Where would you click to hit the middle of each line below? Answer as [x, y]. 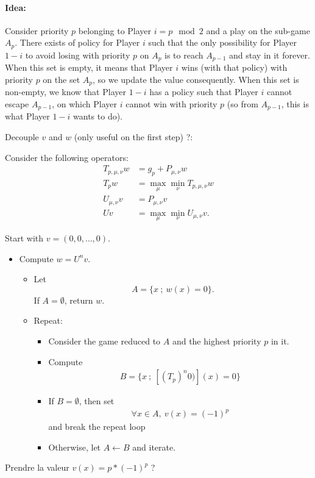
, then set [97, 401]
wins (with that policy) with [234, 67]
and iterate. [154, 447]
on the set [62, 79]
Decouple [22, 136]
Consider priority [37, 30]
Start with [24, 237]
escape [17, 103]
